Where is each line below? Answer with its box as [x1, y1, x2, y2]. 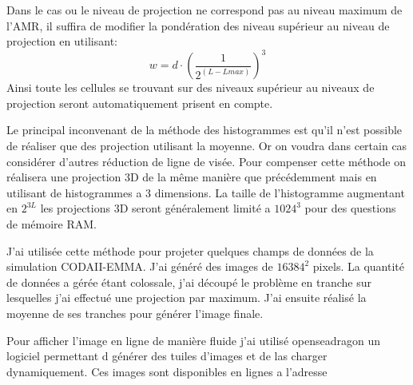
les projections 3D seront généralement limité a [40, 200, 271, 216]
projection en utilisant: [6, 33, 117, 50]
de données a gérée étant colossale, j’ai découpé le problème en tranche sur [6, 273, 371, 290]
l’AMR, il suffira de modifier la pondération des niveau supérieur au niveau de [6, 17, 390, 34]
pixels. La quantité [312, 258, 404, 275]
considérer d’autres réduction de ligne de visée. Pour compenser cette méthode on [6, 153, 407, 169]
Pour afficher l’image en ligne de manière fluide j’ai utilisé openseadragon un [6, 331, 380, 348]
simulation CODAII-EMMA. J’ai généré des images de [6, 258, 273, 275]
